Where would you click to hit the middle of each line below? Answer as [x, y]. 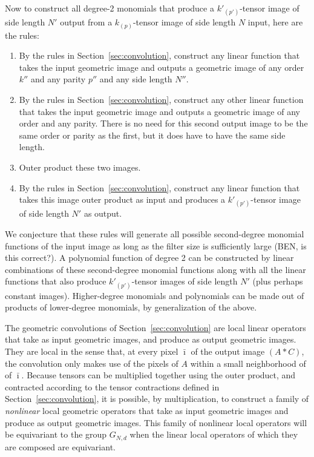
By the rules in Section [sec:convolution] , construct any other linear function [161, 100]
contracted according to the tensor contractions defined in [112, 386]
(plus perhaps [278, 281]
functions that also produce [56, 281]
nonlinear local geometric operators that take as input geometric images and [147, 410]
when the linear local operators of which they [214, 434]
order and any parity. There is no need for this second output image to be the [163, 123]
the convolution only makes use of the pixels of [92, 363]
